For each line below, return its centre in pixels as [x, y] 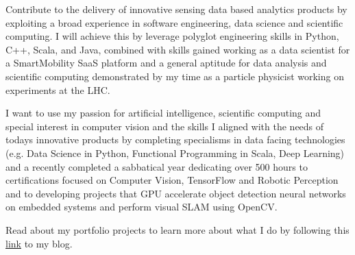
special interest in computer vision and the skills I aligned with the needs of [165, 126]
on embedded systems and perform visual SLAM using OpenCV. [142, 207]
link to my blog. [39, 243]
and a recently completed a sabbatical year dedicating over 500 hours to [157, 166]
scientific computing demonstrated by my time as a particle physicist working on [175, 76]
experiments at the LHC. [58, 89]
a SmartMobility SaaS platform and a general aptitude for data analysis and [166, 63]
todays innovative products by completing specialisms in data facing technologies [175, 139]
